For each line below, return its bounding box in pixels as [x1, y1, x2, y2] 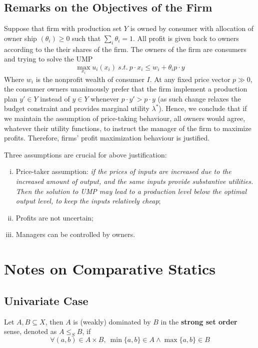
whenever [90, 93, 119, 103]
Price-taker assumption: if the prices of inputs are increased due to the [15, 166, 231, 176]
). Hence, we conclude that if [158, 103, 247, 113]
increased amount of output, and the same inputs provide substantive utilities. [15, 175, 253, 186]
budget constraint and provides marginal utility [4, 103, 149, 113]
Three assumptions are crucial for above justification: [4, 149, 167, 159]
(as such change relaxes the [157, 93, 241, 103]
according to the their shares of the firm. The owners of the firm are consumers [4, 43, 246, 54]
